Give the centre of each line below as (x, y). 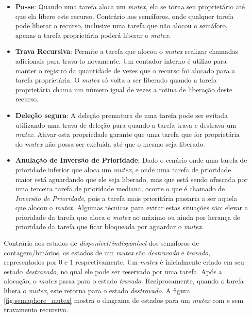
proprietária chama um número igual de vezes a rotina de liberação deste (124, 89)
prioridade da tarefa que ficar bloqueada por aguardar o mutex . (109, 226)
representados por (30, 262)
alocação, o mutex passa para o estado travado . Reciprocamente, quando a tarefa (124, 281)
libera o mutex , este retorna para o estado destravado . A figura (97, 291)
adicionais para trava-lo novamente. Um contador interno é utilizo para (121, 60)
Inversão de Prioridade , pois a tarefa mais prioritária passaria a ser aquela (126, 198)
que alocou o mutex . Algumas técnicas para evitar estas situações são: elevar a (132, 208)
